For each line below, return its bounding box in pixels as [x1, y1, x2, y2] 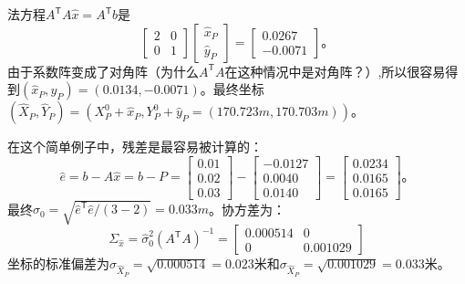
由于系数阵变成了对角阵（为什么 [7, 61, 199, 80]
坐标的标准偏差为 [7, 254, 109, 273]
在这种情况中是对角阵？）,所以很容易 [224, 61, 446, 80]
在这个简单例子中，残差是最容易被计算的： [7, 137, 263, 156]
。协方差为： [209, 199, 286, 218]
